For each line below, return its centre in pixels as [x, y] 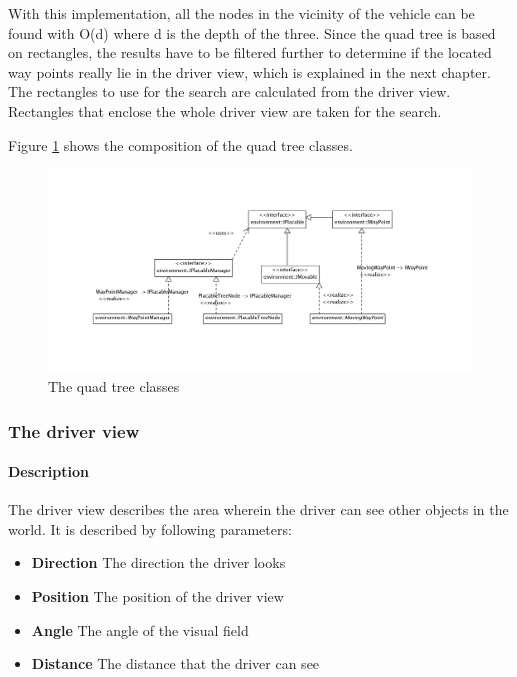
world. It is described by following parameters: [150, 528]
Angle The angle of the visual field [140, 629]
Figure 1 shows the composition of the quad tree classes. [180, 144]
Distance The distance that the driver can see [175, 663]
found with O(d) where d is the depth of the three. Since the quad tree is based [252, 32]
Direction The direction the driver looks [158, 562]
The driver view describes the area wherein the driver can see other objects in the [258, 509]
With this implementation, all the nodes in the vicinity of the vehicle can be [241, 13]
